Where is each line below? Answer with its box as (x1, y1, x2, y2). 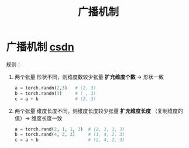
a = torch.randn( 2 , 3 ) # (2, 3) (14, 85, 97, 91)
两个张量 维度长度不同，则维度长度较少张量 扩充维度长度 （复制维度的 (14, 107, 183, 114)
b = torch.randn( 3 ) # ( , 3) (14, 90, 97, 97)
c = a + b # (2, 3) (14, 96, 97, 102)
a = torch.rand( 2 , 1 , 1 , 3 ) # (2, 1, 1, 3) (14, 126, 125, 132)
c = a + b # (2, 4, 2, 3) (14, 137, 125, 143)
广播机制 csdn (6, 40, 74, 54)
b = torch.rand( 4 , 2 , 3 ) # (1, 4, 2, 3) (14, 132, 125, 137)
